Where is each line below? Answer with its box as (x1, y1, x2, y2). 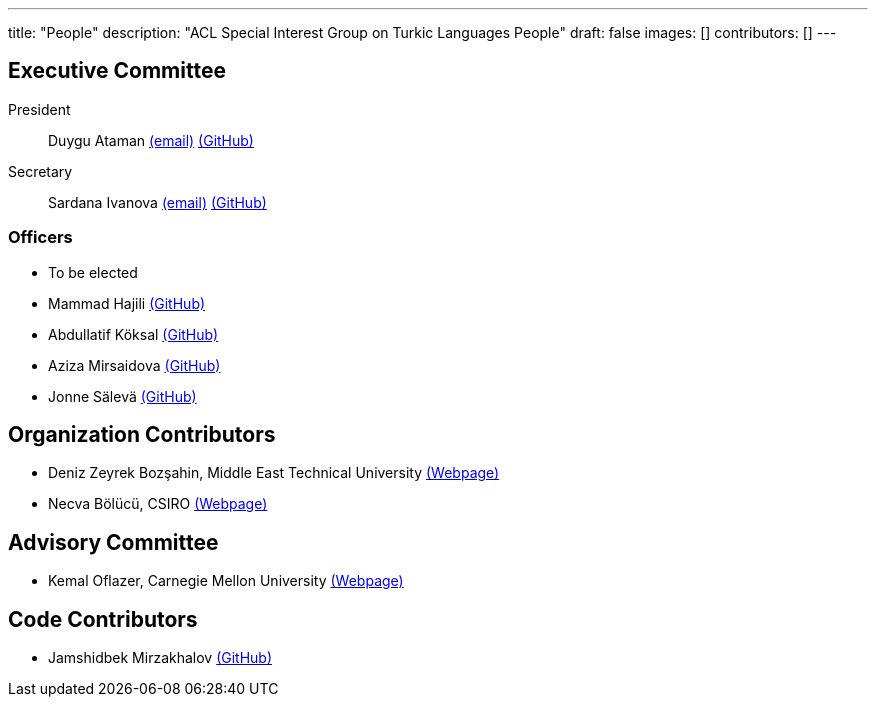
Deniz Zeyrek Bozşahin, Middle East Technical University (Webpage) (48, 464, 500, 482)
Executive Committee (8, 58, 226, 84)
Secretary (8, 162, 73, 180)
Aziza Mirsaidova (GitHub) (48, 356, 221, 374)
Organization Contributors (8, 422, 276, 448)
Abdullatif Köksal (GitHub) (48, 325, 219, 343)
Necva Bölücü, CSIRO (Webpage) (48, 495, 268, 513)
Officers (8, 227, 73, 248)
